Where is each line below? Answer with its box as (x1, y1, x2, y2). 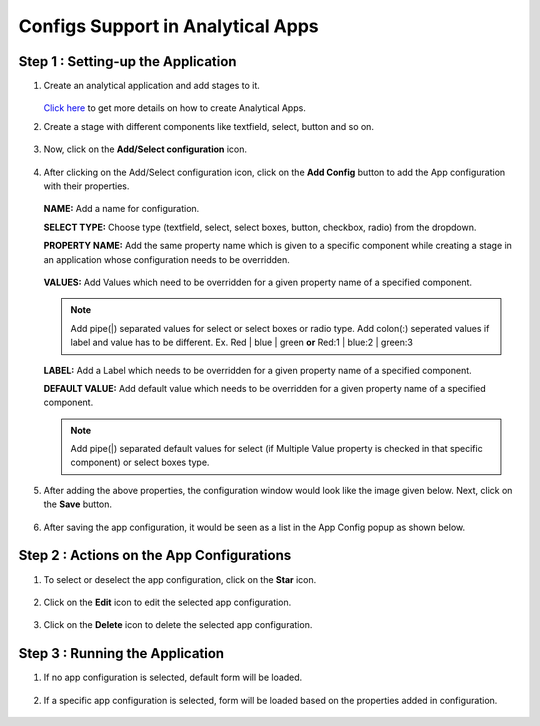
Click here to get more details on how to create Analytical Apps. (43, 102, 307, 114)
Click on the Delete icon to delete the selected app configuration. (43, 619, 313, 631)
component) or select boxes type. (70, 456, 210, 469)
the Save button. (43, 498, 113, 510)
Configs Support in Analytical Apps (18, 15, 319, 37)
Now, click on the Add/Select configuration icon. (43, 143, 248, 155)
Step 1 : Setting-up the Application (18, 53, 237, 70)
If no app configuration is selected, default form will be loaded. (43, 671, 303, 684)
